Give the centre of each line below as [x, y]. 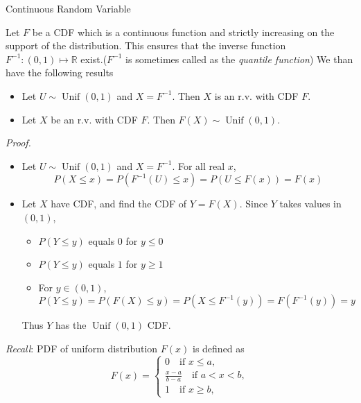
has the [71, 325]
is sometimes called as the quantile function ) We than [239, 59]
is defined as [218, 348]
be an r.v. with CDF [94, 119]
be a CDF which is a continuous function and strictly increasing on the [183, 32]
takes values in [310, 204]
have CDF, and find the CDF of [119, 204]
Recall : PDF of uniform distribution [82, 348]
